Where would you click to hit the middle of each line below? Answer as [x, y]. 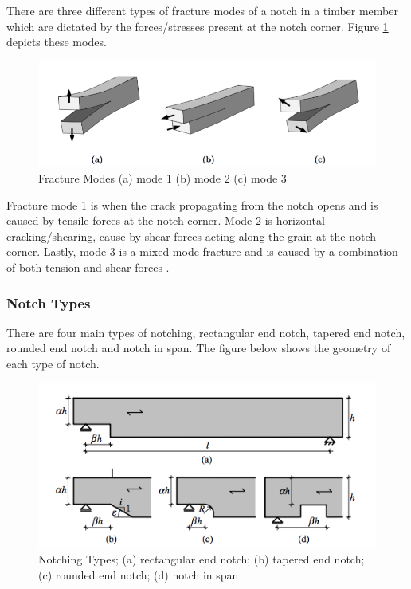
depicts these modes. [57, 42]
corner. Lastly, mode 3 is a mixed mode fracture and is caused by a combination [202, 251]
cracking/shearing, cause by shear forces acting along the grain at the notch [192, 236]
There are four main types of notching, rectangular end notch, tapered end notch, [206, 332]
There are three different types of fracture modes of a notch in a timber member [202, 10]
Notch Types [49, 302]
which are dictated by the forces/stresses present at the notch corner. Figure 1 [198, 26]
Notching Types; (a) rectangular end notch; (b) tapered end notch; [202, 559]
